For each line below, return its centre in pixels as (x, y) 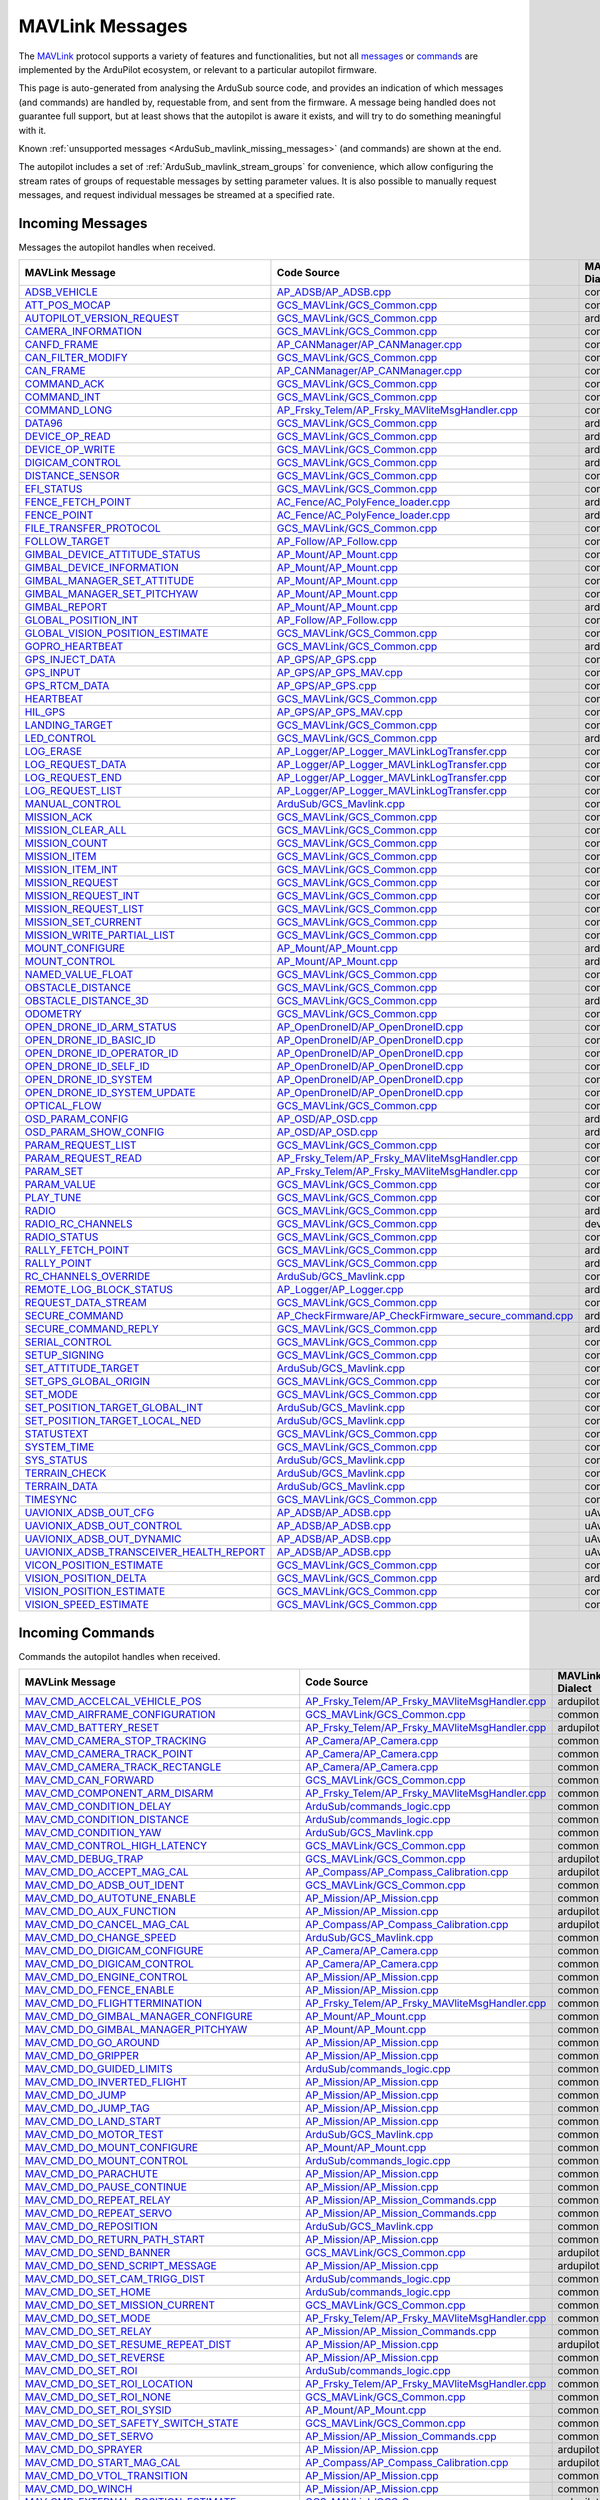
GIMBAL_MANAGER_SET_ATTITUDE (109, 581)
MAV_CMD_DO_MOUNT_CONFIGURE (111, 2148)
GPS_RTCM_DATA (67, 686)
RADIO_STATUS (61, 1237)
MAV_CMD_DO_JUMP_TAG (87, 2108)
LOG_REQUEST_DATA (75, 765)
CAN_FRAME (55, 371)
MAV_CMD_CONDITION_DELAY (98, 1807)
